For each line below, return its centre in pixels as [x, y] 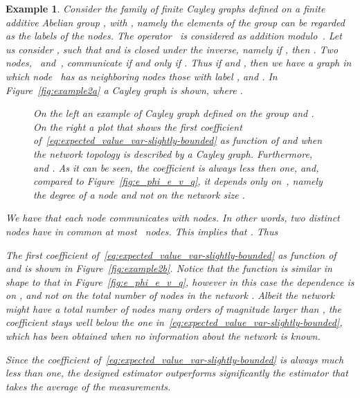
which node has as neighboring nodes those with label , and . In [142, 76]
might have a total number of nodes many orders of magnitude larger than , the [174, 308]
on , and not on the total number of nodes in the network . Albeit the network [170, 295]
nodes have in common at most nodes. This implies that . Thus [142, 231]
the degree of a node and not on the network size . [139, 194]
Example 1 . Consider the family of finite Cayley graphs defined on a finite [165, 8]
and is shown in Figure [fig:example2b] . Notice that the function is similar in [169, 268]
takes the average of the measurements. [88, 386]
